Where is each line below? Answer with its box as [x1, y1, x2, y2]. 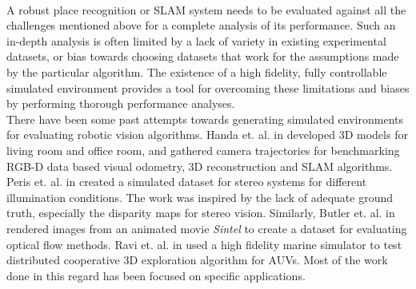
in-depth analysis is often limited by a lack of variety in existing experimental [6, 32, 386, 49]
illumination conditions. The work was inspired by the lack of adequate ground [6, 188, 393, 205]
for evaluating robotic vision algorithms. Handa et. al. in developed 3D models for [6, 126, 408, 143]
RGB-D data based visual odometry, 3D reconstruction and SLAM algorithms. [6, 157, 393, 174]
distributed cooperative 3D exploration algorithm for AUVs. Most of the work [6, 251, 388, 268]
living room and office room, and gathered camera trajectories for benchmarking [6, 141, 400, 158]
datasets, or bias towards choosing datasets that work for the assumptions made [6, 48, 399, 65]
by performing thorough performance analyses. [6, 95, 235, 112]
